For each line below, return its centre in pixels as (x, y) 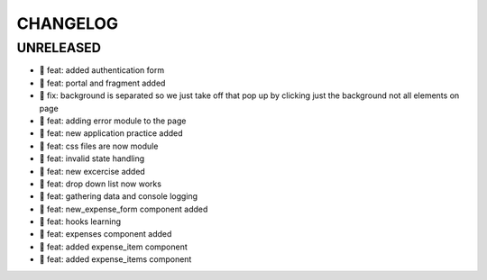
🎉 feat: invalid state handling (92, 158)
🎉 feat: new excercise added (92, 171)
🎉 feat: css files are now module (99, 146)
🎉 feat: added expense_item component (114, 247)
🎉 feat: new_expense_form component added (124, 209)
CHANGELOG (68, 23)
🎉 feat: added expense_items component (115, 259)
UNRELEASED (59, 48)
